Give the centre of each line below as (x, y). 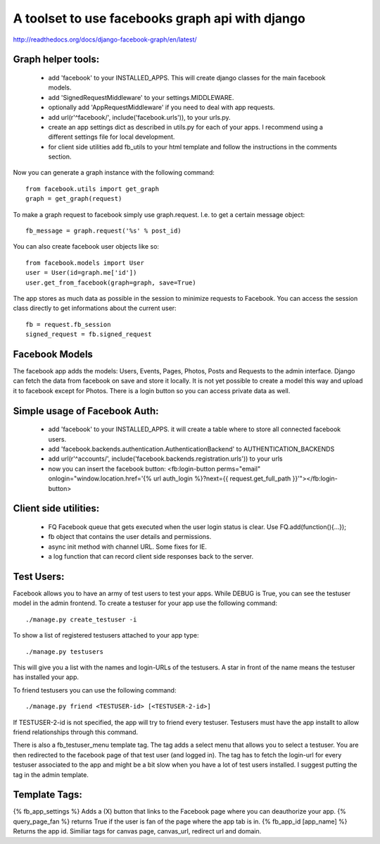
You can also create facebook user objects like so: (86, 247)
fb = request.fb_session (68, 324)
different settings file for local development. (112, 137)
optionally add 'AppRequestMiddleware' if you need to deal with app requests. (161, 107)
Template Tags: (47, 795)
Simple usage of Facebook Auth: (86, 411)
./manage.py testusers (65, 651)
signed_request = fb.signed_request (89, 334)
